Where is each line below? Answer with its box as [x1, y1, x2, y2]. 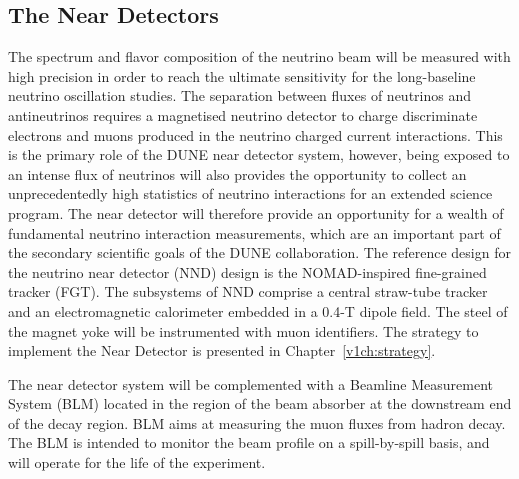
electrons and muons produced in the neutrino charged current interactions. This [8, 124, 503, 145]
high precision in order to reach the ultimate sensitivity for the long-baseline [8, 65, 476, 86]
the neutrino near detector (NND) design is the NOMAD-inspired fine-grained [8, 261, 487, 282]
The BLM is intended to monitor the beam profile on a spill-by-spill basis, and [8, 432, 490, 453]
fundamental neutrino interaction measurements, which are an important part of [8, 222, 501, 243]
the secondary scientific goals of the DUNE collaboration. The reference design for [8, 242, 511, 263]
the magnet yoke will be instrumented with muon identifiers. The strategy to [8, 320, 479, 341]
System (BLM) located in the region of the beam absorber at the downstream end [8, 393, 512, 414]
